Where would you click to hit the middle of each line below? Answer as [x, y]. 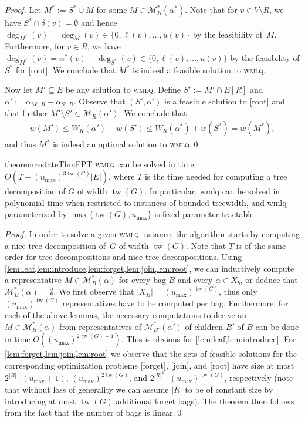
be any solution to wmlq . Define [123, 90]
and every [195, 280]
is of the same [261, 245]
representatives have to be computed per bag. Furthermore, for [175, 303]
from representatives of [100, 326]
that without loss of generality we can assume [87, 389]
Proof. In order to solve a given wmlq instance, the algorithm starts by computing [152, 234]
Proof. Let [23, 9]
